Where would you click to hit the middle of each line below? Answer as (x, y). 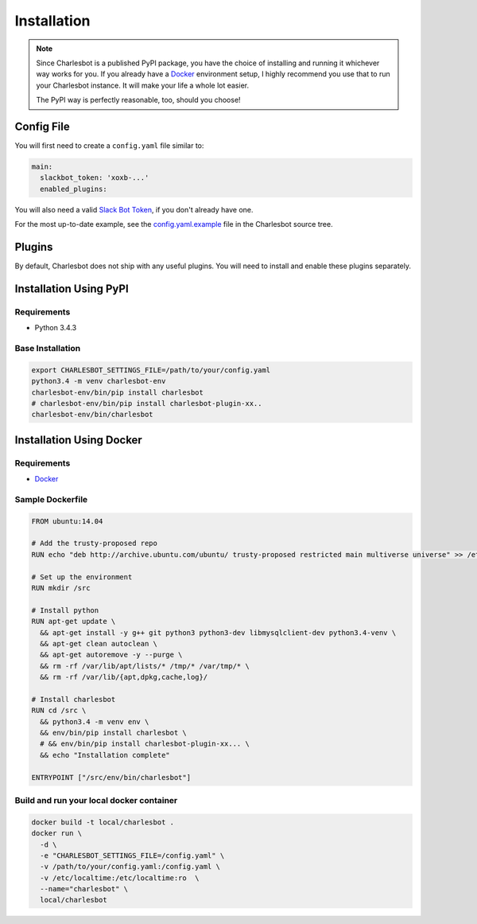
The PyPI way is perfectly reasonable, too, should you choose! (139, 100)
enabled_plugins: (74, 189)
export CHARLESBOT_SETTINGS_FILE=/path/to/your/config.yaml (151, 370)
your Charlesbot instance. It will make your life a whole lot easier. (143, 85)
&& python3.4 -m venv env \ (95, 721)
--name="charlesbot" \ (84, 889)
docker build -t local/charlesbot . (103, 822)
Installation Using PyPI (72, 289)
